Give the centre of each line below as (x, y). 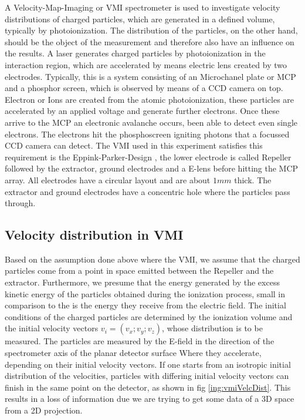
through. (20, 203)
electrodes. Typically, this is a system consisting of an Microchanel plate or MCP (150, 76)
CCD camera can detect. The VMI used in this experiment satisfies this (134, 145)
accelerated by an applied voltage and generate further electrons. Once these (142, 111)
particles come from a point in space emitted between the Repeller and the (139, 271)
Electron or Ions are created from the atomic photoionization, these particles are (150, 99)
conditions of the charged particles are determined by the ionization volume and (149, 316)
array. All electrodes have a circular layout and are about (108, 179)
